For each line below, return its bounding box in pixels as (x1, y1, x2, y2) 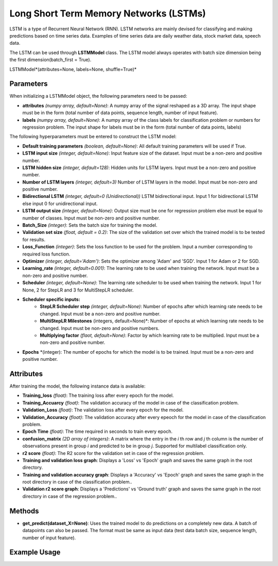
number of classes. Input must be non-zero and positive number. (22, 215, 160, 221)
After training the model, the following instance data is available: (9, 383, 146, 389)
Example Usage (9, 548, 61, 557)
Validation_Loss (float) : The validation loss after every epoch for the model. (22, 407, 184, 413)
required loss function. (22, 251, 71, 257)
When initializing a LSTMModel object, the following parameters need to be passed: (9, 93, 187, 99)
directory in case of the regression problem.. (22, 493, 117, 499)
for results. (22, 236, 46, 243)
